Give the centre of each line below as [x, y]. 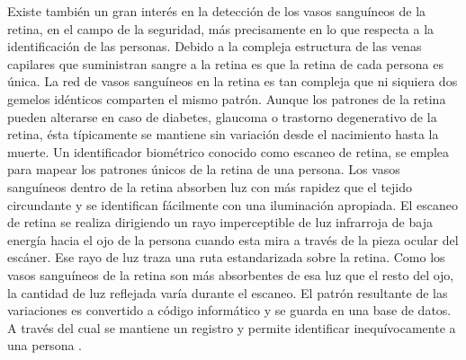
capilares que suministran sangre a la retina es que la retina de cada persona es [225, 63]
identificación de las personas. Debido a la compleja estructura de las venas [215, 46]
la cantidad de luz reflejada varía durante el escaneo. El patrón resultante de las [228, 292]
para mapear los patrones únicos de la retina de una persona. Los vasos [204, 169]
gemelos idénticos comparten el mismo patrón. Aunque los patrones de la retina [227, 98]
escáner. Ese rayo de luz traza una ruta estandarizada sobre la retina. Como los [226, 257]
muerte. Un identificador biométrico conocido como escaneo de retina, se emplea [229, 151]
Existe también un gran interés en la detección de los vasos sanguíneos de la [217, 11]
